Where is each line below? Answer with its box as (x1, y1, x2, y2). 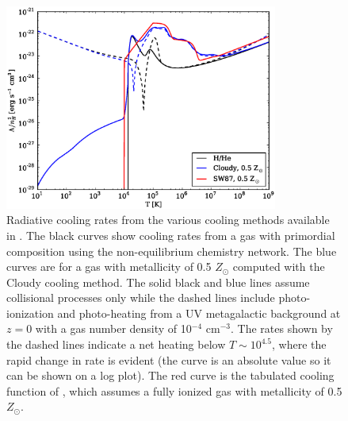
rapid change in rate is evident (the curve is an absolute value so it (6, 351, 331, 368)
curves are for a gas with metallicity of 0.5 (6, 258, 212, 275)
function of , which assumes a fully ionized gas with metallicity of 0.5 (6, 382, 342, 399)
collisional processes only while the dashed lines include (6, 289, 275, 306)
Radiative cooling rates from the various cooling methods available (6, 211, 330, 228)
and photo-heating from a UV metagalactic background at (57, 304, 341, 321)
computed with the (232, 258, 325, 275)
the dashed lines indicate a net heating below (6, 336, 226, 353)
